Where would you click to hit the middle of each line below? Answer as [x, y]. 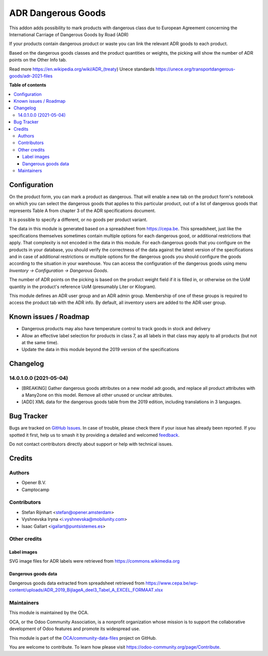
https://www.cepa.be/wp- [172, 583]
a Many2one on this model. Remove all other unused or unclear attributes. [97, 395]
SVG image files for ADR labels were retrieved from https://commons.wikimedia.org [94, 561]
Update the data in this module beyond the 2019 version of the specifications [100, 350]
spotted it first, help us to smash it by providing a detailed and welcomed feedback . [94, 435]
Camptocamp [35, 490]
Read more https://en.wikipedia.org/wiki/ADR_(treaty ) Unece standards [82, 69]
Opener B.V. [34, 483]
